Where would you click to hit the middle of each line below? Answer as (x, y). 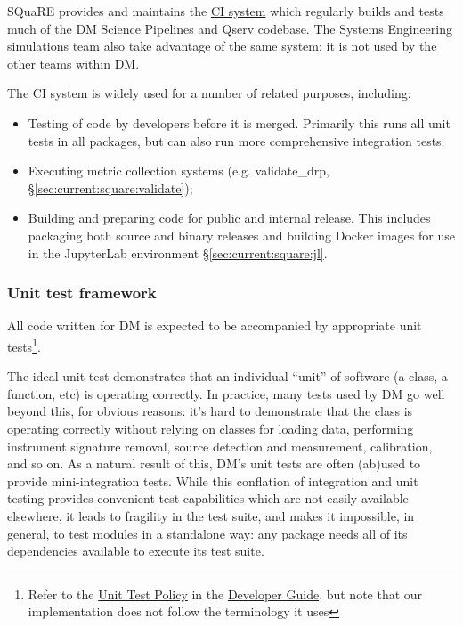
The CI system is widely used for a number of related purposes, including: (209, 93)
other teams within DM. (73, 63)
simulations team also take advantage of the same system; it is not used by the (222, 46)
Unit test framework (82, 293)
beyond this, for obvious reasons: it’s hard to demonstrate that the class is (210, 411)
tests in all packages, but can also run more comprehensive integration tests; (236, 140)
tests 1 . (24, 345)
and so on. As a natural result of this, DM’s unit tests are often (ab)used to (214, 463)
